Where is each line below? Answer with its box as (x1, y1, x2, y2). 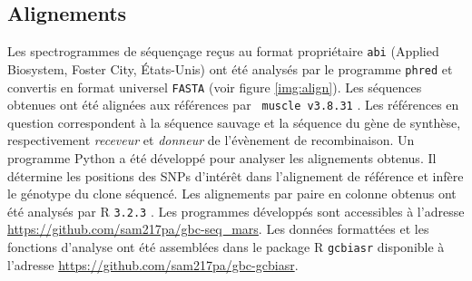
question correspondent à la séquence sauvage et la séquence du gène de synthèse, (7, 112, 461, 131)
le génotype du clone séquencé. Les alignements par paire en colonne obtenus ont (7, 184, 457, 203)
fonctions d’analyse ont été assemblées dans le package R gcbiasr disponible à (7, 237, 445, 257)
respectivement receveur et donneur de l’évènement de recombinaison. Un (7, 131, 415, 150)
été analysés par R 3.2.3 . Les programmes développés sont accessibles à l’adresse (7, 201, 465, 220)
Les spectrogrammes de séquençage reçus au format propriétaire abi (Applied (7, 42, 439, 61)
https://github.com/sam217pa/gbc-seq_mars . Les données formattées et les (7, 219, 429, 238)
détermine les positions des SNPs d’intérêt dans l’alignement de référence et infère (7, 166, 464, 185)
